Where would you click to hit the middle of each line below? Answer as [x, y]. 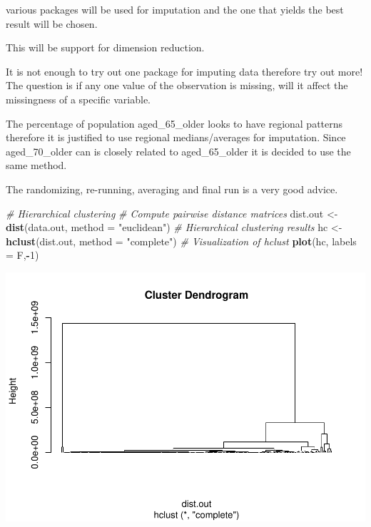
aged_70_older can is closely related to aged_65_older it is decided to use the [178, 151]
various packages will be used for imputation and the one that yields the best [175, 9]
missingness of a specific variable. [78, 99]
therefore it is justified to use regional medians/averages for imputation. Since [176, 137]
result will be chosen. [52, 23]
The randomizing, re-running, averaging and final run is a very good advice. [172, 189]
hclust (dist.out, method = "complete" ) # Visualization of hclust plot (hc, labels [181, 241]
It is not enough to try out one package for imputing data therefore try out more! [184, 71]
